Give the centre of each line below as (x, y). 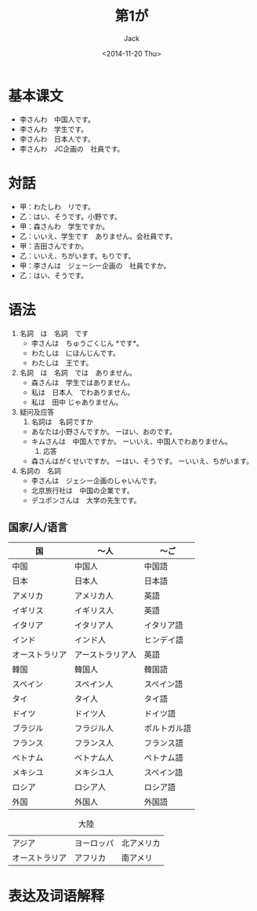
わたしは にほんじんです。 (75, 353)
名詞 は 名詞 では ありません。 (78, 372)
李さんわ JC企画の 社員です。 (72, 148)
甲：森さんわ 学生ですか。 (64, 226)
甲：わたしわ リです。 (57, 207)
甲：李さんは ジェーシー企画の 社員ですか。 (95, 265)
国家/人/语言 (38, 527)
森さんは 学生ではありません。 (83, 382)
